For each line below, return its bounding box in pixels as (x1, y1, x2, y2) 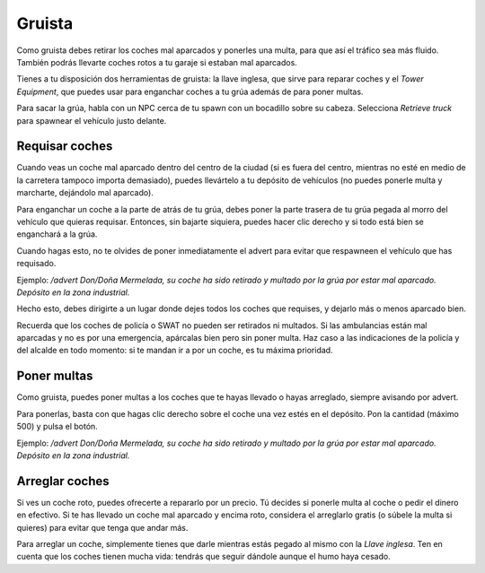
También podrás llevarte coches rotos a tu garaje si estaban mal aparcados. (16, 56, 298, 67)
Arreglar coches (16, 473, 110, 489)
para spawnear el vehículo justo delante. (16, 115, 167, 126)
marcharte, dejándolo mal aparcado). (16, 187, 154, 198)
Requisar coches (16, 139, 113, 154)
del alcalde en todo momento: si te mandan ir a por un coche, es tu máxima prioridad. (16, 345, 333, 356)
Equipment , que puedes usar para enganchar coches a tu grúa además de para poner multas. (16, 86, 364, 97)
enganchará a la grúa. (16, 229, 98, 239)
